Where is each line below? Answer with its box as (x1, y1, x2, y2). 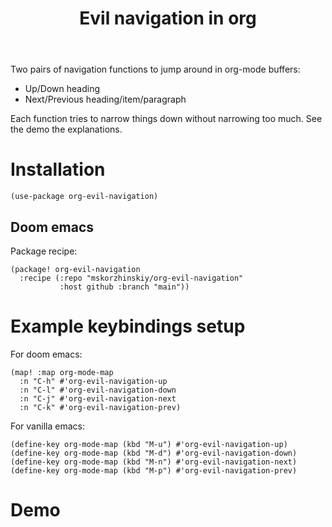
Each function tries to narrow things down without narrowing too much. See (10, 113, 323, 125)
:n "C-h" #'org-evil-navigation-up (19, 376, 168, 386)
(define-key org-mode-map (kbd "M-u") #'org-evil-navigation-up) (10, 439, 288, 449)
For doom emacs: (10, 348, 83, 360)
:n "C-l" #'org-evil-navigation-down (19, 385, 177, 395)
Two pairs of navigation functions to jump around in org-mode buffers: (10, 63, 301, 76)
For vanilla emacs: (10, 420, 85, 432)
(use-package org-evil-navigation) (10, 192, 159, 202)
